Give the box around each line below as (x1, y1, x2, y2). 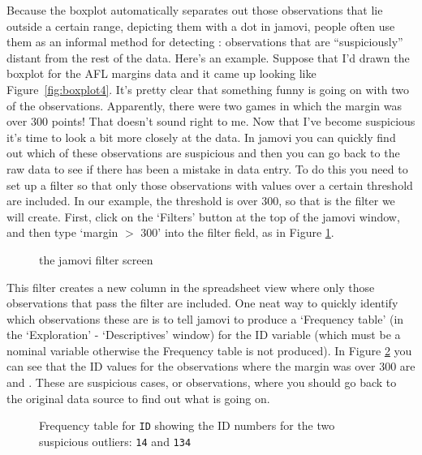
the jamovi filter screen (39, 251, 153, 268)
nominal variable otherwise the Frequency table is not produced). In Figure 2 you (6, 341, 412, 358)
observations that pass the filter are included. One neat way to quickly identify (6, 294, 398, 311)
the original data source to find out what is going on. (6, 389, 270, 406)
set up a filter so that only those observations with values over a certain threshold (6, 176, 413, 193)
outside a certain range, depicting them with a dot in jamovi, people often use (6, 17, 395, 34)
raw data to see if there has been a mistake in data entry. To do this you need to (6, 160, 408, 177)
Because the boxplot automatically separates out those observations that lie (6, 2, 383, 18)
